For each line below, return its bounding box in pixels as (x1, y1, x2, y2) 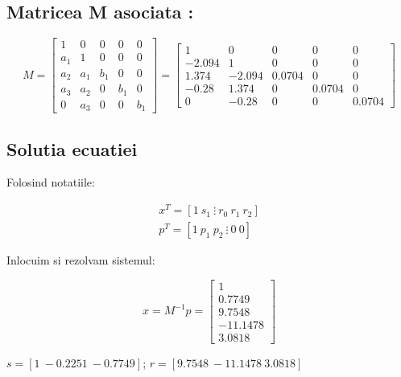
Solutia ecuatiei (6, 136, 138, 161)
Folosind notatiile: (6, 174, 95, 191)
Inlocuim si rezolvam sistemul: (6, 252, 155, 268)
